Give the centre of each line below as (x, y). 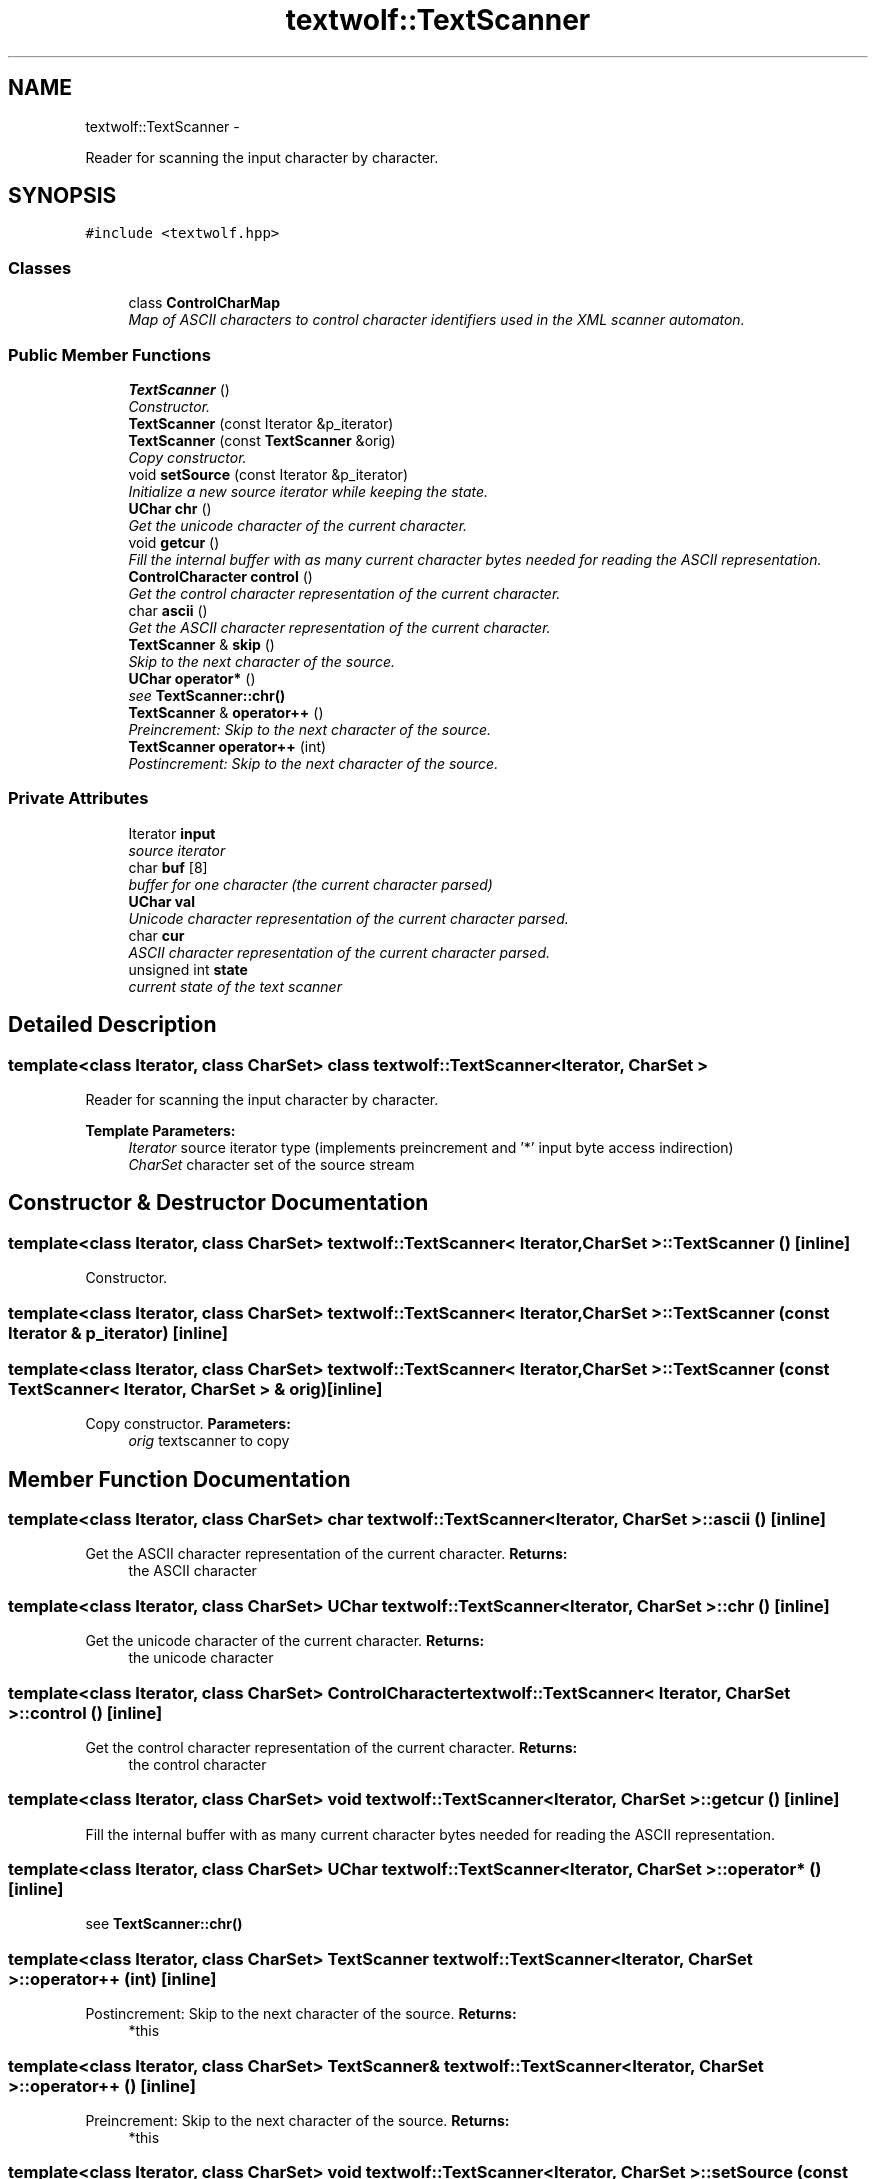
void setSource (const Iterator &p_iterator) (268, 474)
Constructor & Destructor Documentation (218, 1203)
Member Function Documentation (179, 1479)
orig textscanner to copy (209, 1441)
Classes (40, 267)
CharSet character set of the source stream (271, 1164)
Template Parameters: (160, 1130)
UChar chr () (170, 508)
